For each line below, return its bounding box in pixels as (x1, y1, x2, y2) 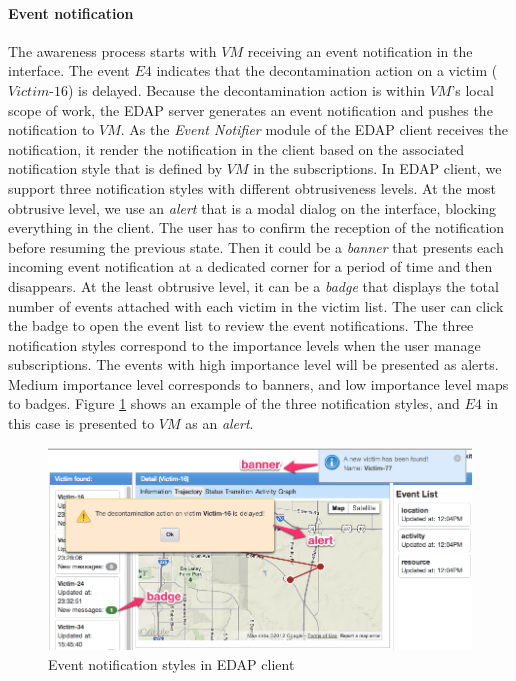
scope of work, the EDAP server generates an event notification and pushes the (8, 99, 493, 120)
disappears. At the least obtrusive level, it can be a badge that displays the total (8, 275, 499, 296)
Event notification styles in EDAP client (48, 653, 295, 674)
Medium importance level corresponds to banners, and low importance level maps (8, 373, 509, 394)
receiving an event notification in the (247, 40, 473, 61)
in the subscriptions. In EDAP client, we (253, 158, 502, 179)
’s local (451, 79, 494, 100)
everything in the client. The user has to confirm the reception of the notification (8, 217, 505, 238)
